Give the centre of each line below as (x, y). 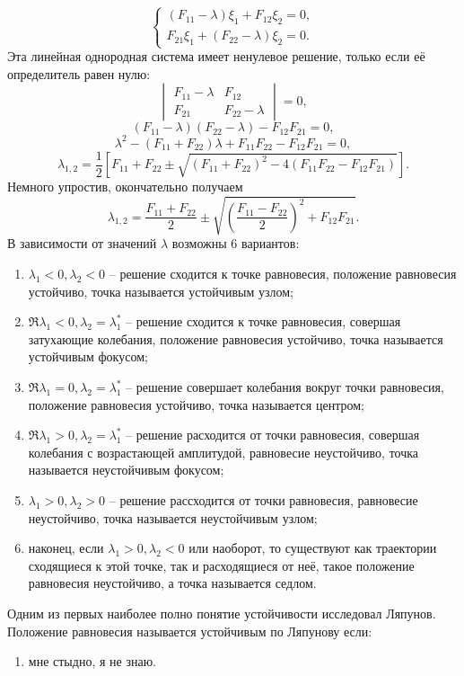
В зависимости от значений (82, 243)
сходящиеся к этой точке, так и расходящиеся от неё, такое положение (221, 565)
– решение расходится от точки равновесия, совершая (273, 435)
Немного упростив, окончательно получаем (125, 187)
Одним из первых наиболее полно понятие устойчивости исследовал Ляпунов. (222, 613)
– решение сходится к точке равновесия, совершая (263, 321)
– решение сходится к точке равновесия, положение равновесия (283, 274)
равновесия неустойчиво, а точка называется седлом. (172, 583)
